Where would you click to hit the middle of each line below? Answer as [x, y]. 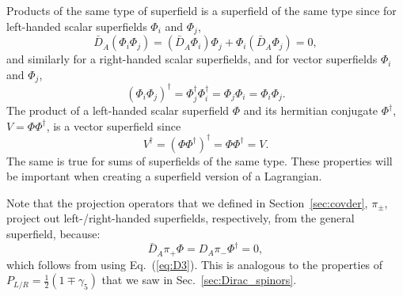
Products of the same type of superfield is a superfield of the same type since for [201, 10]
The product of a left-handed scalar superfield [118, 110]
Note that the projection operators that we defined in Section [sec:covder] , [187, 202]
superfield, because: [53, 234]
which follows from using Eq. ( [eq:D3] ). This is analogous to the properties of [195, 264]
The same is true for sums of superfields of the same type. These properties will [200, 160]
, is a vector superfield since [114, 125]
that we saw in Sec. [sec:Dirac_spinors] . [199, 280]
